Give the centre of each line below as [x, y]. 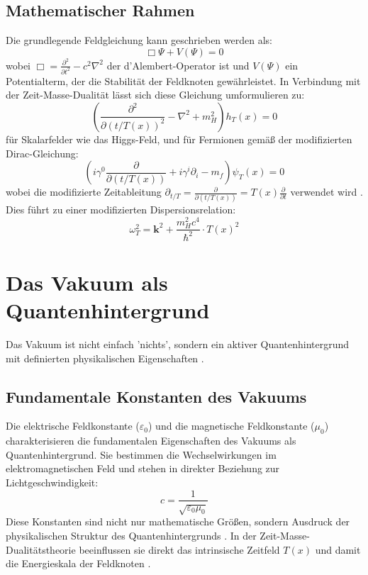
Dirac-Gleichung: [42, 153]
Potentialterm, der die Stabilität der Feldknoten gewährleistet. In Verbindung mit [183, 80]
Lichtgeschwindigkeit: [52, 482]
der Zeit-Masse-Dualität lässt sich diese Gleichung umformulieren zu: [155, 95]
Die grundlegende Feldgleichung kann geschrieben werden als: [139, 40]
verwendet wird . [327, 192]
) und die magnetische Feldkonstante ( [232, 426]
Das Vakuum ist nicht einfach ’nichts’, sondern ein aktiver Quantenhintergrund [178, 344]
